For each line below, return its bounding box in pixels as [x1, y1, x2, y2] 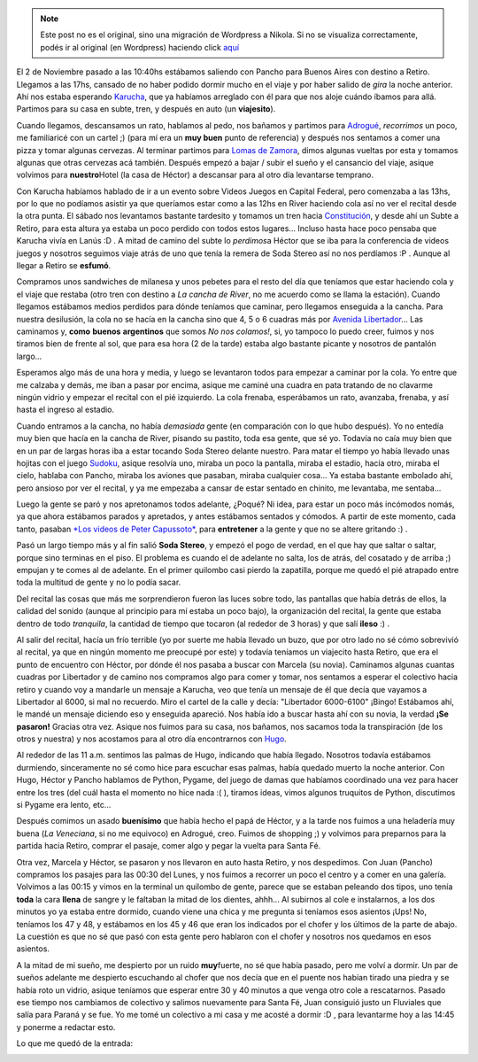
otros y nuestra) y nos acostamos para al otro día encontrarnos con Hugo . [16, 733, 287, 744]
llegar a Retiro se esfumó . [16, 260, 112, 271]
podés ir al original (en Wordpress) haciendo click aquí [40, 42, 239, 52]
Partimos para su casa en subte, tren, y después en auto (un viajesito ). [16, 104, 276, 114]
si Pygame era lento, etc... [16, 800, 112, 810]
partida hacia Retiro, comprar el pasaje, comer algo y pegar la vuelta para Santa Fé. [16, 841, 321, 851]
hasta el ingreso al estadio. [16, 404, 115, 415]
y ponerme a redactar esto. [16, 1021, 116, 1032]
